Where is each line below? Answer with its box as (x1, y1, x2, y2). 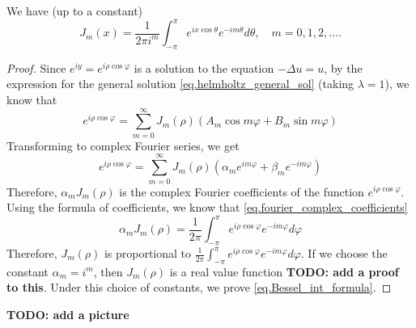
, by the (324, 59, 363, 76)
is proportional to (104, 245, 192, 261)
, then (93, 263, 123, 280)
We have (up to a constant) (6, 2, 143, 19)
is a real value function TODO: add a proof (169, 263, 399, 280)
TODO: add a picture (6, 305, 129, 322)
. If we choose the (300, 245, 388, 261)
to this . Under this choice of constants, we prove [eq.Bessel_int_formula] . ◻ (6, 279, 392, 296)
